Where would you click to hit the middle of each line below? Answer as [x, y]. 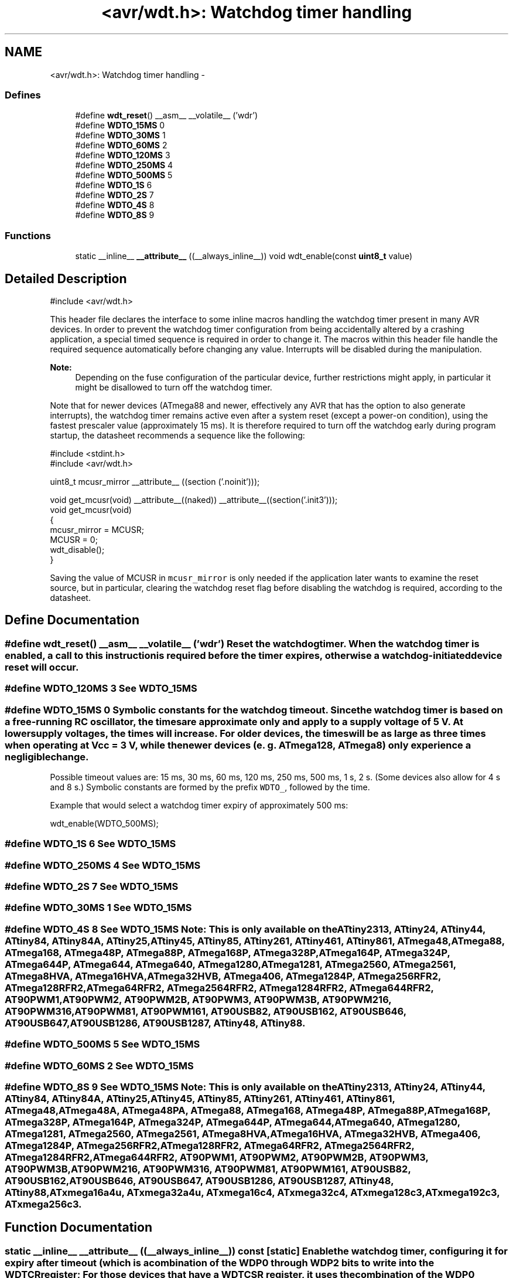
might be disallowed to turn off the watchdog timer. [174, 387]
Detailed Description [66, 278]
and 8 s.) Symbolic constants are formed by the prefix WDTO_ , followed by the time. [210, 787]
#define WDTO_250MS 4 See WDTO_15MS [103, 865]
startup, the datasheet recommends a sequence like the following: [177, 435]
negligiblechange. [47, 757]
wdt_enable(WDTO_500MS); [104, 823]
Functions [28, 235]
